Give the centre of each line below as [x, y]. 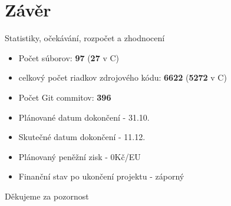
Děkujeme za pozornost [47, 196]
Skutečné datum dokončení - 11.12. [82, 137]
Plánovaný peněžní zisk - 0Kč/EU [80, 156]
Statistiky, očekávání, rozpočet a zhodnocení [85, 38]
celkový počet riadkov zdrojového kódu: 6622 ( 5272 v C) [123, 77]
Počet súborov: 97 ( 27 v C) [69, 57]
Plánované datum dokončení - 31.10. [84, 117]
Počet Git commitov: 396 [65, 97]
